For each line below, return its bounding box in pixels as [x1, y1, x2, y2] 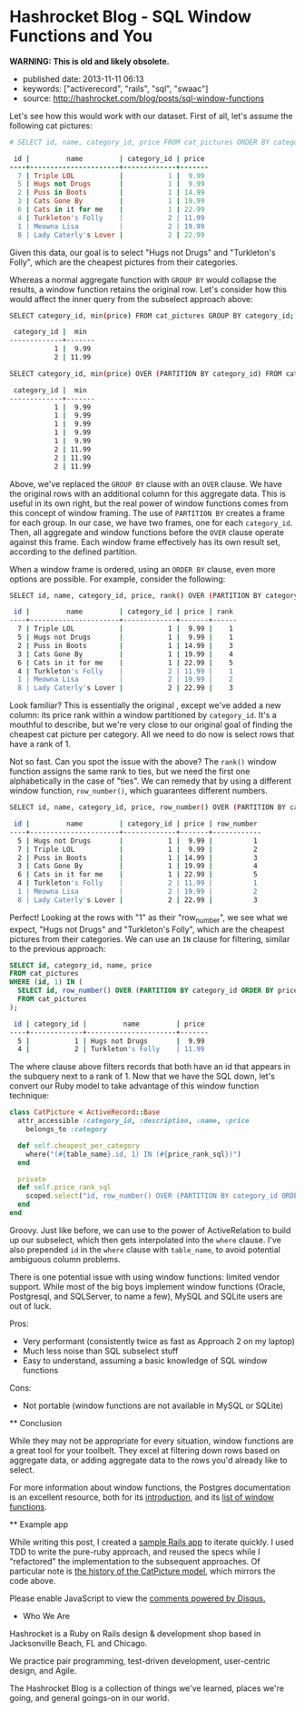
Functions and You [9, 25, 152, 46]
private [17, 1174, 47, 1184]
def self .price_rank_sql [17, 1183, 112, 1192]
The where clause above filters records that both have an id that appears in [9, 1061, 290, 1072]
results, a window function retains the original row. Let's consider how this [9, 284, 288, 295]
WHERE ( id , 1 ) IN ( [9, 978, 84, 987]
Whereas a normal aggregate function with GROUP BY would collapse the [9, 274, 277, 285]
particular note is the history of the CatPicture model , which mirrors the [9, 1565, 276, 1576]
